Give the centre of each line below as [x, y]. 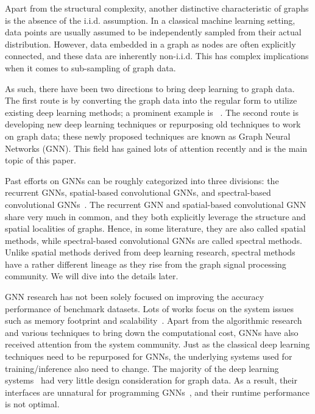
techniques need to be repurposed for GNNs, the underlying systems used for [149, 356]
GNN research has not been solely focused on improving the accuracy [135, 297]
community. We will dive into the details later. [92, 276]
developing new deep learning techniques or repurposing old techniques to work [153, 124]
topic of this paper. [41, 160]
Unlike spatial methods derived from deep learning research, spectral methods [150, 252]
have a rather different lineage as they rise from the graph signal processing [146, 264]
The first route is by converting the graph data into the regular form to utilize [151, 100]
